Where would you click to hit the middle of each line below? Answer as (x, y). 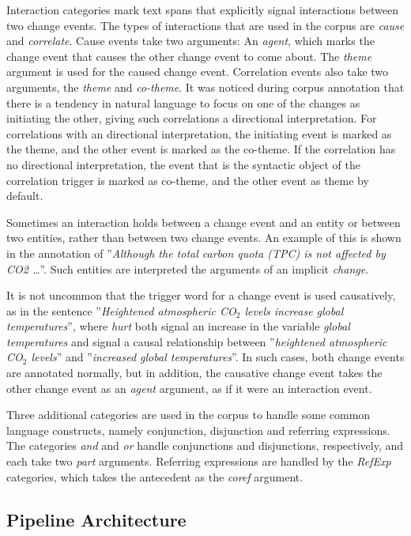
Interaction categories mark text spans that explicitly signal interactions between (202, 9)
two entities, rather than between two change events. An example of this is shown (204, 238)
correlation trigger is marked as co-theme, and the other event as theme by (188, 180)
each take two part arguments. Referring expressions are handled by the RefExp (199, 461)
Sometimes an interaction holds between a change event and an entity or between (204, 222)
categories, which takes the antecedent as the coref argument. (155, 476)
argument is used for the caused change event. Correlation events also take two (198, 72)
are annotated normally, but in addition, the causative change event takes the (194, 373)
